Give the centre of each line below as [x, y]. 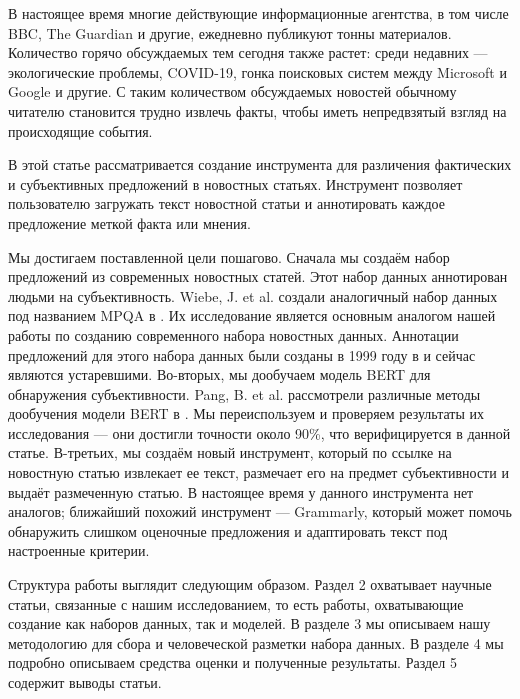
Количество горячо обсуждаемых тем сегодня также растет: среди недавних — [248, 52]
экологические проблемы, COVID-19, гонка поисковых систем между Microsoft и [257, 71]
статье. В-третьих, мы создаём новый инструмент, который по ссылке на [230, 452]
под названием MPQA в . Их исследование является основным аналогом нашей [252, 315]
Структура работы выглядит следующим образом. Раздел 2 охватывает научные [250, 584]
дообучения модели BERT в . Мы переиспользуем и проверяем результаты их [246, 413]
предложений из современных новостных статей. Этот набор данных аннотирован [258, 276]
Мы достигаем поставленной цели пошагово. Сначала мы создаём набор [229, 256]
